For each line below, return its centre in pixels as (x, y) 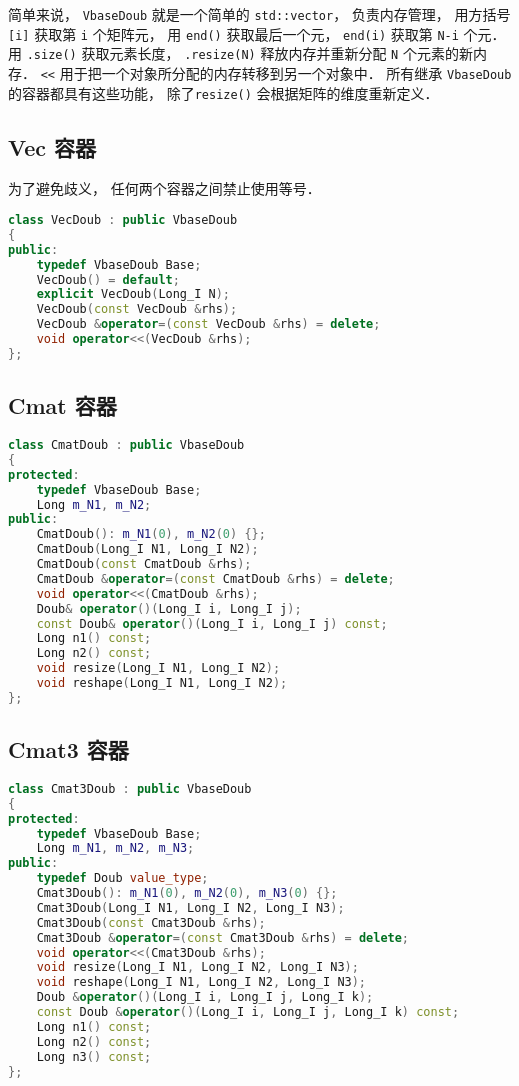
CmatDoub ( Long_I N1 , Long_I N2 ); (147, 549)
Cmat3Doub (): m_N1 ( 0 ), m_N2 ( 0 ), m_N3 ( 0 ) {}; (187, 893)
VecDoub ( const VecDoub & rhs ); (137, 309)
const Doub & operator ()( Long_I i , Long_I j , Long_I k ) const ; (248, 1012)
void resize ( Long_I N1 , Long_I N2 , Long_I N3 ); (197, 967)
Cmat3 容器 (68, 749)
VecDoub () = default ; (108, 279)
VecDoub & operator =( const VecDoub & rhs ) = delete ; (208, 324)
